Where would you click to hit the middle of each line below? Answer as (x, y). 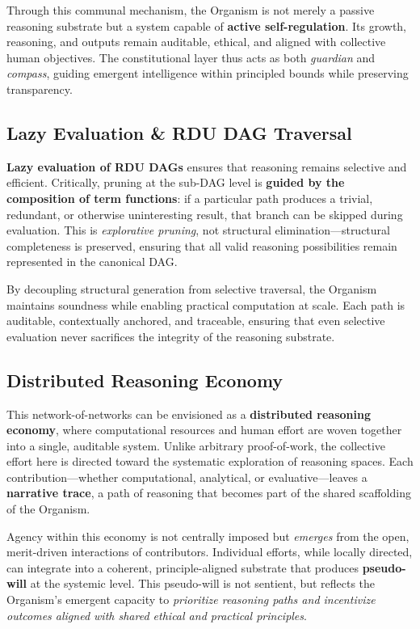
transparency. (40, 89)
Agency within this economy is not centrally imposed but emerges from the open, (208, 536)
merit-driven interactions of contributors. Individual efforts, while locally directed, (210, 552)
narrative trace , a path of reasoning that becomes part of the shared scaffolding (209, 493)
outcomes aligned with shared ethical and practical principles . (157, 615)
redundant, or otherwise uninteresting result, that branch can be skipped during (205, 214)
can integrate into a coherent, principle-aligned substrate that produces (183, 567)
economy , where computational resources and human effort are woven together (204, 430)
